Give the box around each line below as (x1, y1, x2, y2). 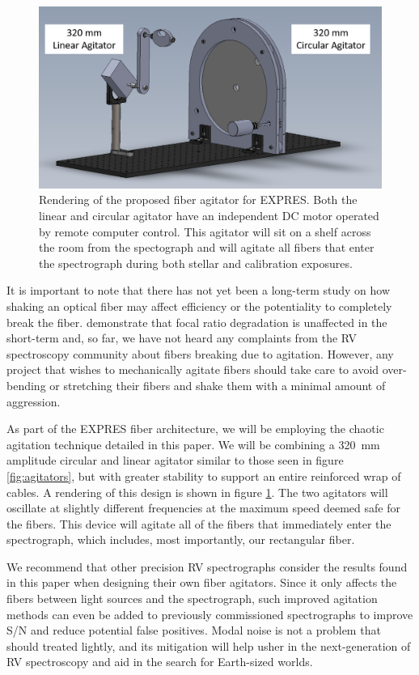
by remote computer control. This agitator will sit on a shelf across (39, 223, 371, 240)
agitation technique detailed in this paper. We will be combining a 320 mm (6, 435, 380, 452)
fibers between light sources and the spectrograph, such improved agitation (6, 590, 378, 607)
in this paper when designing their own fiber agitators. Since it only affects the (6, 574, 397, 591)
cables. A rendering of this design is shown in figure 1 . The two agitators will (6, 483, 388, 500)
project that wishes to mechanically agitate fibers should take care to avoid (6, 361, 379, 378)
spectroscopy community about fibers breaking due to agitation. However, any (6, 345, 394, 362)
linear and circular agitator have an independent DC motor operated (39, 207, 379, 224)
